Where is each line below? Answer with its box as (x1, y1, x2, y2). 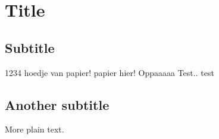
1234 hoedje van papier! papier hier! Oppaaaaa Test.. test (5, 66, 214, 78)
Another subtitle (5, 95, 109, 113)
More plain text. (5, 123, 64, 135)
